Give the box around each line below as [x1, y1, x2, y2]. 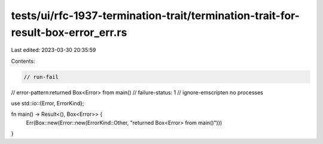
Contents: [11, 57, 35, 65]
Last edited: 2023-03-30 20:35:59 [11, 47, 96, 54]
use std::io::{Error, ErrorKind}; [11, 100, 84, 107]
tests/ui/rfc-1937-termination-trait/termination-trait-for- [11, 9, 300, 22]
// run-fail [23, 73, 59, 80]
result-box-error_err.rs [11, 26, 127, 39]
